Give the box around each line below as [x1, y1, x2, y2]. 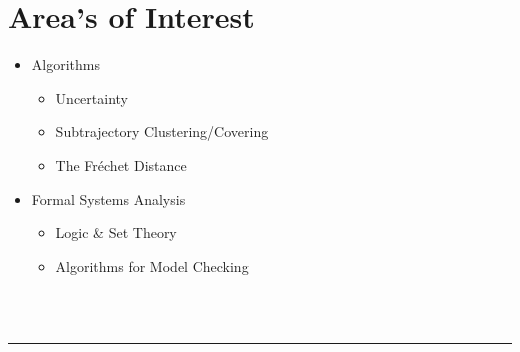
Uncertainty [55, 87, 128, 108]
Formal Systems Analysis [31, 188, 186, 209]
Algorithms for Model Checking [55, 255, 249, 276]
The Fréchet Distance [55, 154, 187, 175]
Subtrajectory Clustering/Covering [55, 121, 269, 142]
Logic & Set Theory [55, 222, 177, 243]
